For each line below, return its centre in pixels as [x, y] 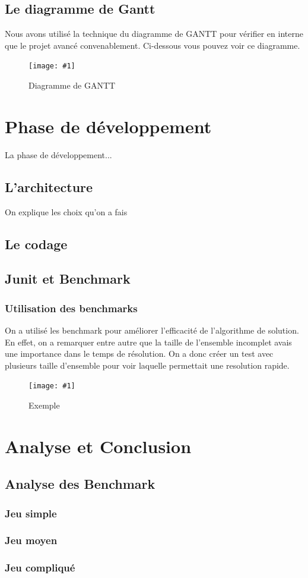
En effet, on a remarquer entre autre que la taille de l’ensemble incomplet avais [148, 342]
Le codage [36, 244]
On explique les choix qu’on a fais [66, 211]
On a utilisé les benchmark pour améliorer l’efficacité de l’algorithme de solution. [152, 330]
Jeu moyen [31, 540]
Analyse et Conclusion [98, 446]
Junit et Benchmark [68, 279]
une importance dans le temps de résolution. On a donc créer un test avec [139, 354]
